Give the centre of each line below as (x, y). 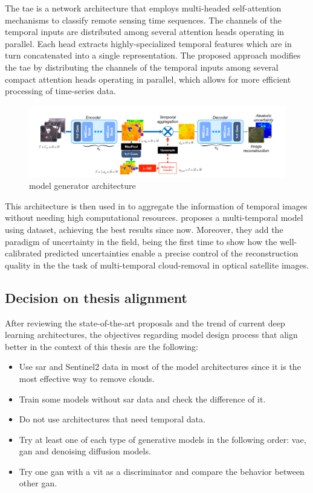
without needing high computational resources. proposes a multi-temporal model (154, 218)
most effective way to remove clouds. (87, 378)
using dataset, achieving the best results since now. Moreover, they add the (144, 229)
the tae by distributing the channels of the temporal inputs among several (142, 67)
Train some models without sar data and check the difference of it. (142, 399)
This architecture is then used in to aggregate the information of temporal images (156, 205)
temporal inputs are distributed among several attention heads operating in (145, 32)
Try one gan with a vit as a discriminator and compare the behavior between (162, 471)
